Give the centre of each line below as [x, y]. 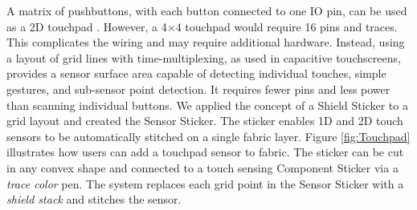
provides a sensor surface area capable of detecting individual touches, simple [196, 73]
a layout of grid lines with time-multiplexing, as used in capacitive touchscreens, [204, 57]
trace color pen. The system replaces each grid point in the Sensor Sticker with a [205, 183]
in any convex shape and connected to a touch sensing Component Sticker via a [202, 167]
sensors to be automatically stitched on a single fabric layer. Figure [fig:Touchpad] [208, 136]
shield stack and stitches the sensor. [94, 199]
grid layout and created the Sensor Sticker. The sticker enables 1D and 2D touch [205, 121]
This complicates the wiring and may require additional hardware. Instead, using [206, 42]
